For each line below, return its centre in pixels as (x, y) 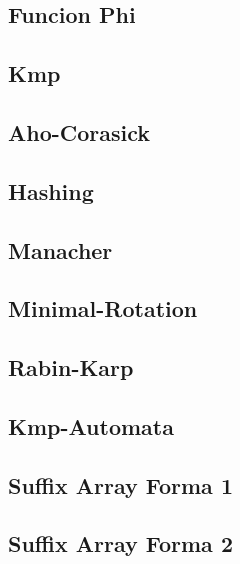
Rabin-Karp (71, 367)
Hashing (51, 190)
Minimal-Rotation (103, 308)
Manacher (60, 249)
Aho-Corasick (79, 131)
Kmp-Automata (91, 425)
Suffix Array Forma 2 (120, 543)
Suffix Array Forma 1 (120, 484)
